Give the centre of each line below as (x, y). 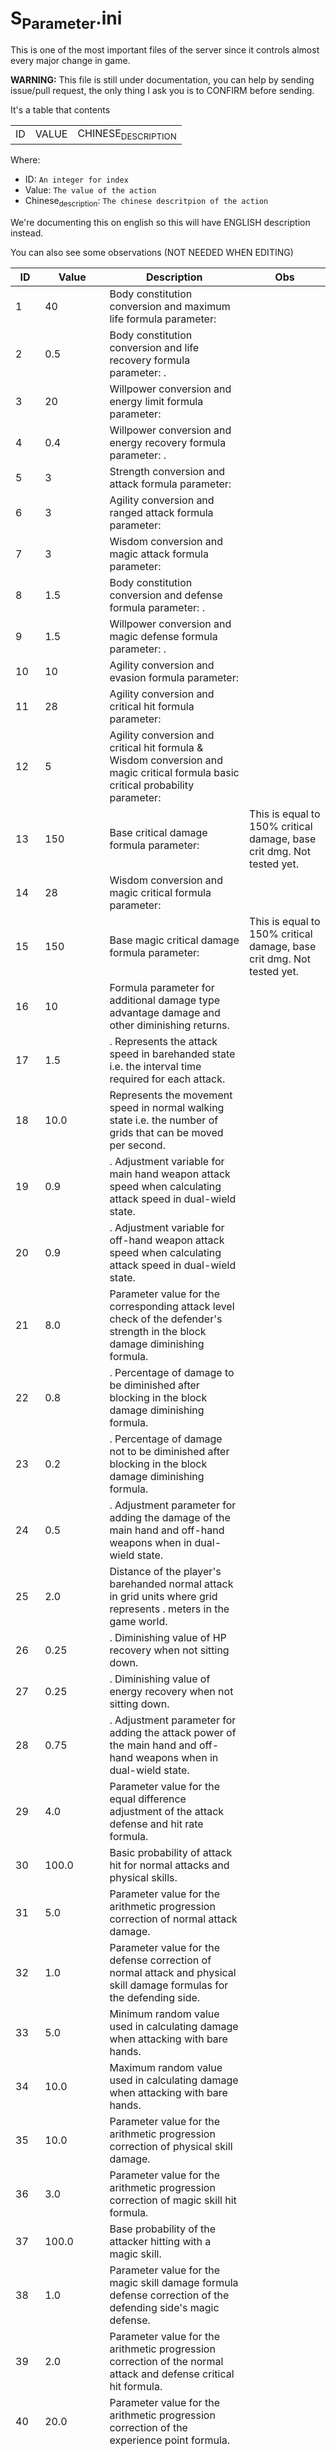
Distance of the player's (165, 1571)
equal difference (148, 1799)
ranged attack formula (161, 512)
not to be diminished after (169, 1451)
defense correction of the (169, 2295)
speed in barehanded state (172, 1054)
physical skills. (143, 1877)
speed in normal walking (167, 1107)
